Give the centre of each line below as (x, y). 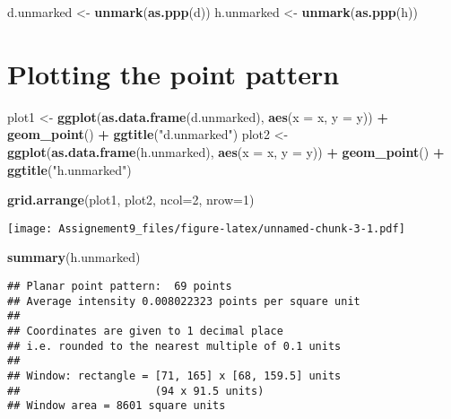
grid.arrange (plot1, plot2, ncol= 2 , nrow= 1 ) (131, 200)
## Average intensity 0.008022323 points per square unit (184, 301)
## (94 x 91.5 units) (136, 391)
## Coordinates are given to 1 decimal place (145, 331)
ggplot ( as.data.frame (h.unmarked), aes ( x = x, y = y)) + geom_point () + (226, 151)
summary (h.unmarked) (74, 257)
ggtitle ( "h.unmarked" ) (69, 169)
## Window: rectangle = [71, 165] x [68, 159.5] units (174, 375)
